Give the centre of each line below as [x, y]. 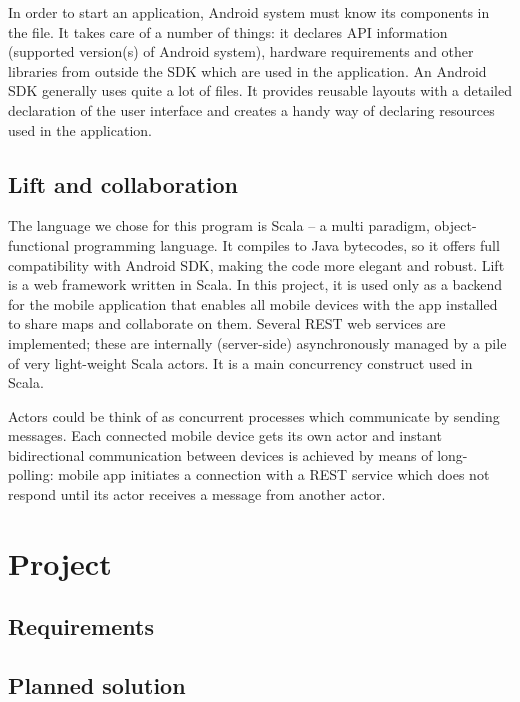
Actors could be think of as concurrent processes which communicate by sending [254, 415]
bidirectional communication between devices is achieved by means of [220, 454]
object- [455, 225]
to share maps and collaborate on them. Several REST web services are [227, 323]
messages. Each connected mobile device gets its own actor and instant [225, 435]
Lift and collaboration [123, 183]
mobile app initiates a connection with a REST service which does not [274, 474]
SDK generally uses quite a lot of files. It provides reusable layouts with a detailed [260, 90]
